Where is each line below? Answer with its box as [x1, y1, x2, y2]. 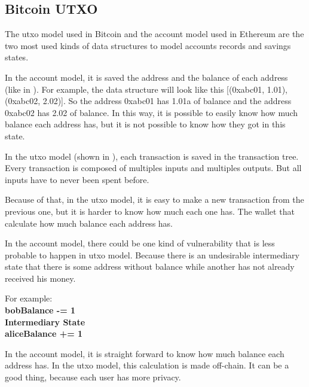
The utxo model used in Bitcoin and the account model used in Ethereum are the [5, 28, 304, 40]
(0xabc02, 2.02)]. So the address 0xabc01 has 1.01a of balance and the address [5, 95, 292, 107]
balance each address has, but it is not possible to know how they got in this [5, 118, 286, 130]
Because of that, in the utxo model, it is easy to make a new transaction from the [5, 193, 304, 206]
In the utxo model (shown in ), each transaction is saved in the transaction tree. [5, 150, 299, 162]
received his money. [5, 272, 76, 284]
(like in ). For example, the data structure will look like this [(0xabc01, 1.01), [5, 83, 287, 95]
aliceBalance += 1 [5, 327, 83, 340]
